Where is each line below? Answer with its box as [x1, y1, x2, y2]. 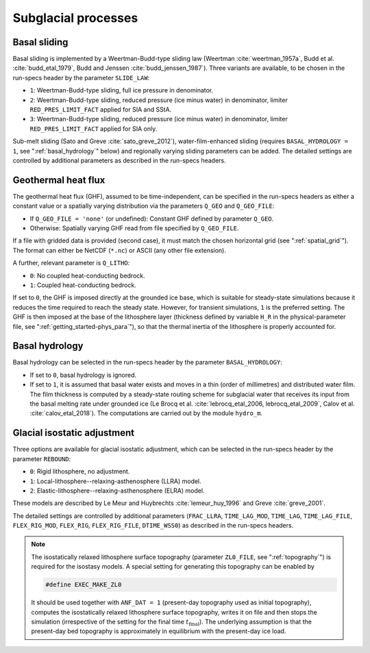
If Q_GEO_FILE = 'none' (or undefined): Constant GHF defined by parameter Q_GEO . [29, 214, 274, 223]
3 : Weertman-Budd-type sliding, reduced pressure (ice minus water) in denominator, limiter [29, 115, 288, 123]
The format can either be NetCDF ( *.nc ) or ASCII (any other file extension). [12, 246, 226, 254]
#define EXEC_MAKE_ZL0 [45, 581, 122, 589]
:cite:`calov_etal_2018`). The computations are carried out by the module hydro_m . [29, 409, 263, 417]
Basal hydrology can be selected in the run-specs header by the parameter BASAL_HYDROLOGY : [12, 358, 282, 367]
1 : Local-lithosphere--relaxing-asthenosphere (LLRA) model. [29, 477, 201, 485]
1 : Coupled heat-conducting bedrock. [29, 281, 136, 289]
